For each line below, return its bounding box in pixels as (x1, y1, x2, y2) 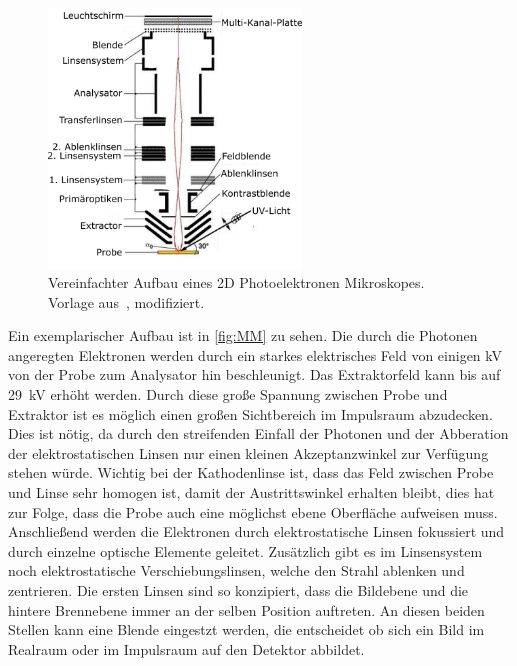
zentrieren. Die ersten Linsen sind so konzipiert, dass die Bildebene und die (8, 580, 469, 600)
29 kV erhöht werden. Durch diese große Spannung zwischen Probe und (8, 384, 448, 405)
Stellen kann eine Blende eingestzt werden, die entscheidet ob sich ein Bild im (8, 619, 485, 640)
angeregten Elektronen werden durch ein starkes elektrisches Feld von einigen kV (8, 344, 503, 365)
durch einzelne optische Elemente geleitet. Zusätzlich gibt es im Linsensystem (8, 540, 483, 561)
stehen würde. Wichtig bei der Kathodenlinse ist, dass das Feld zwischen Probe (8, 462, 494, 483)
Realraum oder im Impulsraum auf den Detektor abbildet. (8, 638, 365, 659)
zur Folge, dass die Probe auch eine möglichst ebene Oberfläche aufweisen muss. (8, 501, 498, 522)
